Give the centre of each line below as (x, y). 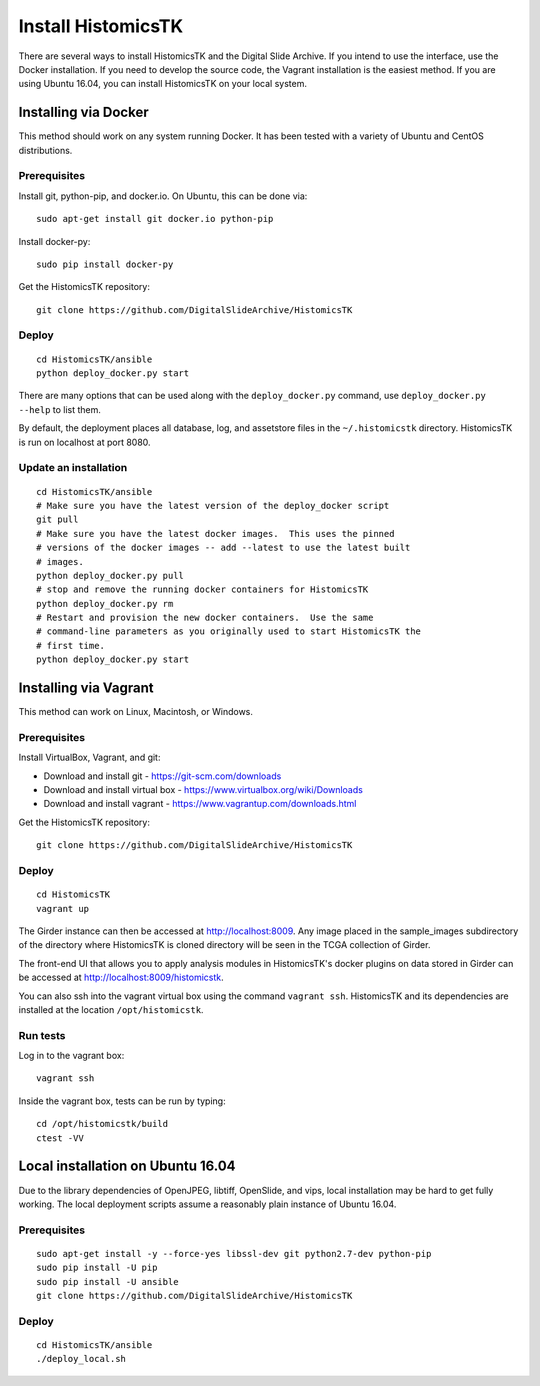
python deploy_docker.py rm (105, 603)
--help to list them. (60, 409)
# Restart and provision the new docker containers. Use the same (205, 618)
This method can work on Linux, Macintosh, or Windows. (136, 712)
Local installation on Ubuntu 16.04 (127, 1166)
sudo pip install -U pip (97, 1268)
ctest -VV (60, 1138)
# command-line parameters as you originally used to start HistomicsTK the (229, 631)
